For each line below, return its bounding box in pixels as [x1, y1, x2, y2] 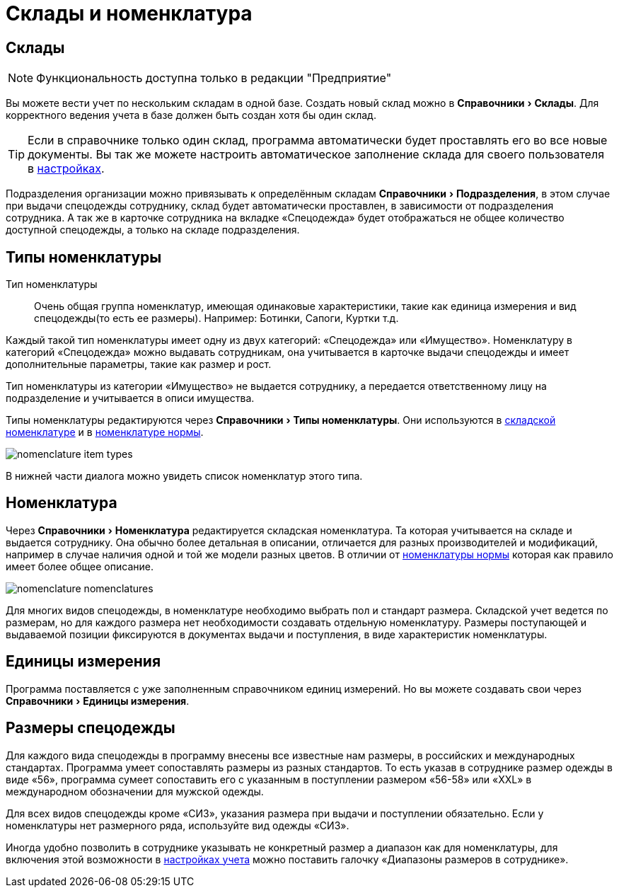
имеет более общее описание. [6, 560, 154, 572]
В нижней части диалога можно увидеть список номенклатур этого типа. [6, 470, 363, 483]
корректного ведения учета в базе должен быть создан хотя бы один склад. [6, 109, 376, 122]
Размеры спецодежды [6, 719, 175, 737]
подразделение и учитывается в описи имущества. [6, 392, 255, 405]
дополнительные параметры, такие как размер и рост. [6, 358, 272, 371]
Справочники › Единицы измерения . [6, 694, 190, 707]
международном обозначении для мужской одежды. [6, 785, 264, 797]
